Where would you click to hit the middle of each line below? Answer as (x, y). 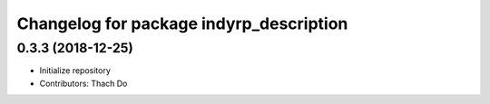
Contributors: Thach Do (83, 83)
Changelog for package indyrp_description (182, 24)
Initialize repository (75, 71)
